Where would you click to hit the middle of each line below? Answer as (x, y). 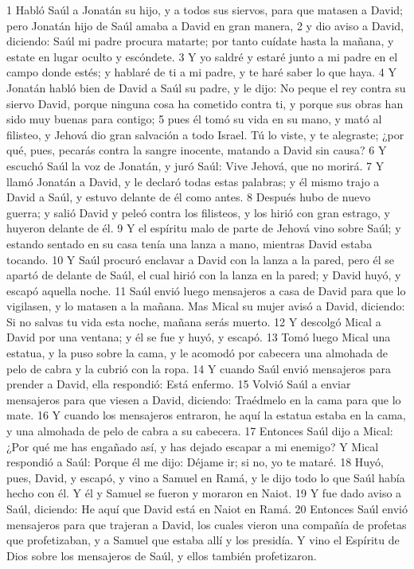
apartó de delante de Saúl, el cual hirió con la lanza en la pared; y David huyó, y (204, 275)
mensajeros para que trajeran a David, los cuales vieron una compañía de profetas (207, 524)
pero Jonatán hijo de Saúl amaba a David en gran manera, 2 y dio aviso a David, (205, 25)
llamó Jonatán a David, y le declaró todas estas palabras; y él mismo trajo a (193, 181)
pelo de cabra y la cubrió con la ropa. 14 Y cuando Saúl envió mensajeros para (199, 368)
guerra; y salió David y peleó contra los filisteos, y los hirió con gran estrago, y (198, 212)
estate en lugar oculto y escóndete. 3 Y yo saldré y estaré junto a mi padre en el (202, 56)
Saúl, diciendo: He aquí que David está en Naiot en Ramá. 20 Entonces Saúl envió (207, 509)
